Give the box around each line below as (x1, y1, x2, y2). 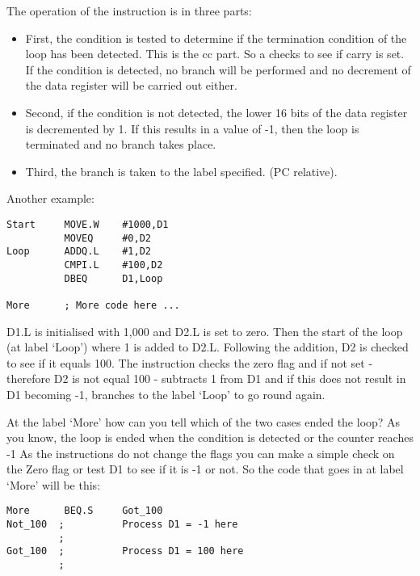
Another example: (6, 190, 94, 207)
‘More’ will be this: (6, 476, 101, 493)
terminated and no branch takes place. (25, 136, 216, 153)
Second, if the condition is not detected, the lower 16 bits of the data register (25, 103, 408, 120)
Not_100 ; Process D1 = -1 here (6, 519, 238, 531)
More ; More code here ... (6, 299, 180, 311)
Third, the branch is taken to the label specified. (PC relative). (25, 162, 338, 179)
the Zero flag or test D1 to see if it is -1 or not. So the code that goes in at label (6, 460, 404, 477)
